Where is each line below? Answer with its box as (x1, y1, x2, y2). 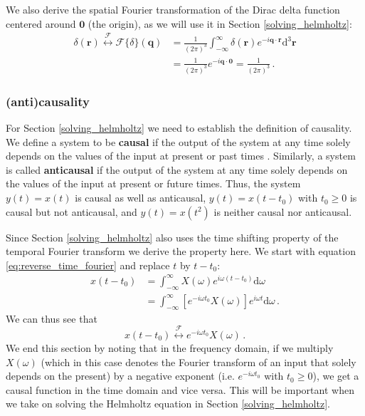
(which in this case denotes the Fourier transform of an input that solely (41, 354, 356, 369)
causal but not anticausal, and (6, 204, 137, 219)
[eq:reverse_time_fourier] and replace (6, 257, 170, 272)
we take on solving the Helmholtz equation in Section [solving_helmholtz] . (6, 396, 330, 411)
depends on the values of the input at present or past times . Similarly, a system (6, 148, 356, 163)
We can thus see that (6, 311, 97, 326)
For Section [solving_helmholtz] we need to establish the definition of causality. (6, 120, 352, 135)
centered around (6, 16, 76, 31)
